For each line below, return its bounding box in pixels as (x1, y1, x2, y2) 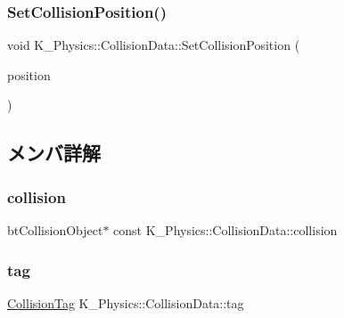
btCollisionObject (7, 221, 103, 239)
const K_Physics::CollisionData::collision (113, 221, 338, 239)
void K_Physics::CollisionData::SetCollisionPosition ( (7, 36, 300, 54)
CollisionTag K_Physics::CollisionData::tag (7, 293, 244, 312)
